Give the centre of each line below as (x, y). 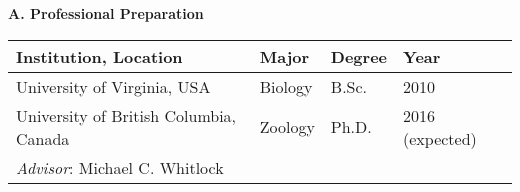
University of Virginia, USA (113, 86)
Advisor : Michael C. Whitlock (120, 167)
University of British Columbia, (126, 115)
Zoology (287, 127)
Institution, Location (99, 56)
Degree (359, 56)
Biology (286, 86)
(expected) (440, 138)
